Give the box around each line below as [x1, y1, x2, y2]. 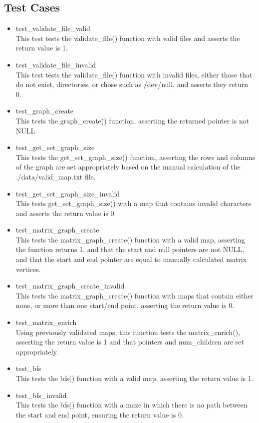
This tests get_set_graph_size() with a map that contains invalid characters [15, 198, 252, 208]
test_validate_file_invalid [15, 59, 96, 69]
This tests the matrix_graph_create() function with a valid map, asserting [15, 234, 245, 244]
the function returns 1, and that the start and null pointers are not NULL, [15, 244, 245, 254]
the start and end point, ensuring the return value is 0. [15, 409, 184, 419]
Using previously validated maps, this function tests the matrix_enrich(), [15, 326, 241, 337]
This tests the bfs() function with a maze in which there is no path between [15, 399, 248, 410]
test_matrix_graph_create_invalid [15, 280, 125, 291]
